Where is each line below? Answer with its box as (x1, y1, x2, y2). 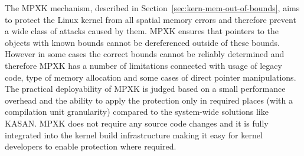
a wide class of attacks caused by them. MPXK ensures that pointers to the (5, 25, 279, 37)
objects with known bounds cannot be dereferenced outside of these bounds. (5, 36, 280, 48)
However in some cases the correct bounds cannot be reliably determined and (5, 48, 285, 60)
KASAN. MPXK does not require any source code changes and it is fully (5, 117, 269, 129)
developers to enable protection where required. (5, 140, 176, 152)
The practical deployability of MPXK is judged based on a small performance (5, 82, 286, 95)
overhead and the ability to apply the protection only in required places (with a (5, 94, 293, 106)
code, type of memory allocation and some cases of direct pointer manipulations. (5, 71, 296, 83)
